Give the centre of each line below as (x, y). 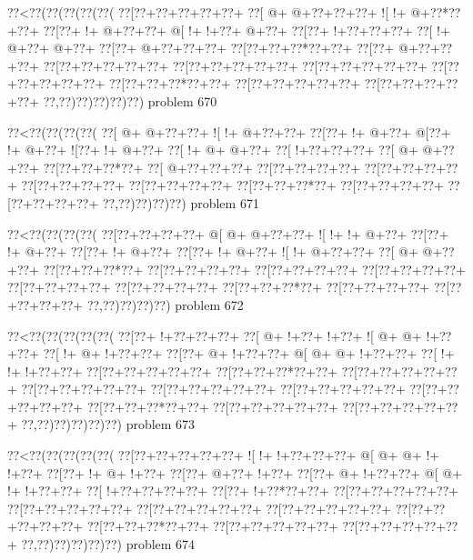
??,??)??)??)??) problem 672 (165, 304)
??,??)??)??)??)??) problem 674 (108, 544)
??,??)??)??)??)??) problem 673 (108, 424)
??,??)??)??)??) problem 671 (181, 202)
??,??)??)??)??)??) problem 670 (130, 100)
